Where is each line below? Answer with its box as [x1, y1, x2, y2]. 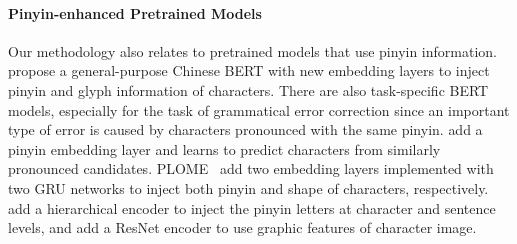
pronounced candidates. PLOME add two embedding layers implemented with [8, 158, 494, 179]
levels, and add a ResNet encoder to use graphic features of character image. [8, 217, 477, 238]
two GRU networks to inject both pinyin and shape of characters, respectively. [8, 177, 489, 198]
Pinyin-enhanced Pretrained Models [8, 2, 262, 23]
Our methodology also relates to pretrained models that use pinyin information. [8, 40, 497, 61]
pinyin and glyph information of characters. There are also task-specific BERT [8, 79, 489, 100]
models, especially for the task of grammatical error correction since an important [8, 99, 510, 120]
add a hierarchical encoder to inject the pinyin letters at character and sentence [8, 197, 496, 218]
